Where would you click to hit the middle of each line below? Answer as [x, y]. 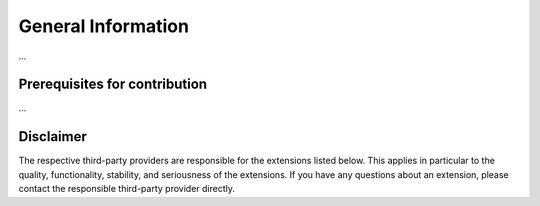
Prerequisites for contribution [113, 84]
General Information [104, 26]
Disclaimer [52, 136]
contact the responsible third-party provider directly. [126, 189]
